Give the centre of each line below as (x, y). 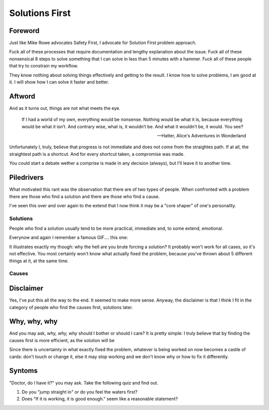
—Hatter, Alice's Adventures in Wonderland (202, 136)
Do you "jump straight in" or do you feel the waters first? (80, 392)
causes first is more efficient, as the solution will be (62, 340)
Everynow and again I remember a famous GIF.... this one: (68, 238)
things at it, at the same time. (39, 261)
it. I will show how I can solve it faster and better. (59, 82)
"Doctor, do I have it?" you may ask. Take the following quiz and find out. (84, 383)
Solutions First (40, 13)
